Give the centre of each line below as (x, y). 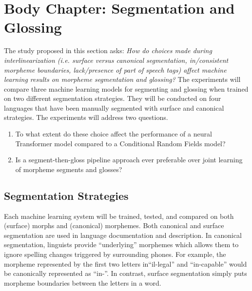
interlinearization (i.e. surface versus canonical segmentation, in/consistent (116, 60)
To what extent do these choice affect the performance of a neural (114, 134)
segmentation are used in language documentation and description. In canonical (123, 235)
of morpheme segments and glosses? (69, 169)
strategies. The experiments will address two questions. (86, 117)
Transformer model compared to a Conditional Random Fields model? (120, 143)
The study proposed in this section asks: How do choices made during (108, 50)
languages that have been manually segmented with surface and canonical (114, 107)
